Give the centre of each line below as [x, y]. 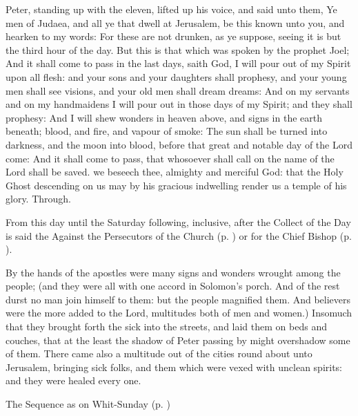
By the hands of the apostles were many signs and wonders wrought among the [173, 272]
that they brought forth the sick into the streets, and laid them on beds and [166, 327]
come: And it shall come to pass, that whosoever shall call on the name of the [170, 158]
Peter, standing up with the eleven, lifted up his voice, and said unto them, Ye [171, 9]
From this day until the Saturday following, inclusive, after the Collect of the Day [178, 221]
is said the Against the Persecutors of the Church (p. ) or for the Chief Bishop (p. [179, 235]
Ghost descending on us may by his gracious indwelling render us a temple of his [176, 185]
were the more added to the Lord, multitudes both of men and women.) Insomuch [179, 313]
